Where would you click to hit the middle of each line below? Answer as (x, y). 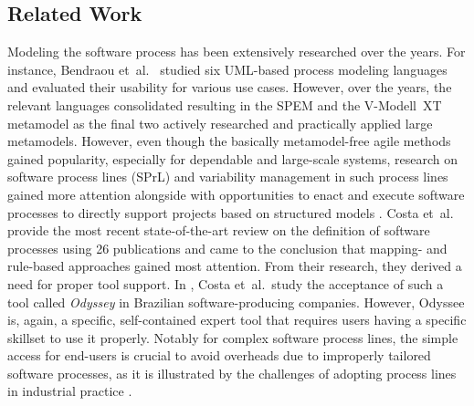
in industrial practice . (70, 391)
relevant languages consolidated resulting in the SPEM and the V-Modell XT (225, 104)
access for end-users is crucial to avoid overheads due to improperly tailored (219, 355)
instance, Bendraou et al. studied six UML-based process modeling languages (227, 69)
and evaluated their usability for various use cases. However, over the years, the (230, 87)
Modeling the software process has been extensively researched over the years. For (237, 52)
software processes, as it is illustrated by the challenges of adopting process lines (232, 373)
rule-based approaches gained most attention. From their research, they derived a (235, 266)
